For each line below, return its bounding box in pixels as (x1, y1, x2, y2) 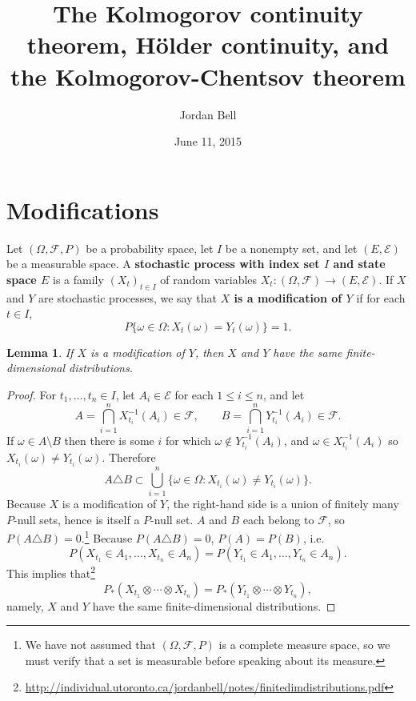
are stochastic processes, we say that (38, 289, 217, 306)
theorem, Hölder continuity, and (26, 28, 390, 61)
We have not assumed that (25, 636, 156, 653)
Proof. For (6, 386, 57, 403)
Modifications (6, 193, 159, 226)
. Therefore (102, 448, 156, 465)
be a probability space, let (86, 239, 214, 256)
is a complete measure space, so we (218, 636, 390, 653)
